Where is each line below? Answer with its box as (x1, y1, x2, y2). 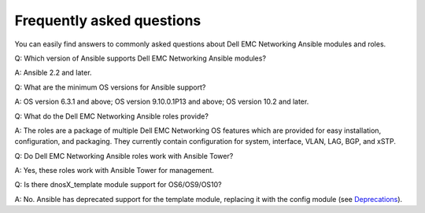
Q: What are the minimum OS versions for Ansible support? (14, 83, 206, 92)
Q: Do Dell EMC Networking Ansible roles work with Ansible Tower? (14, 151, 234, 160)
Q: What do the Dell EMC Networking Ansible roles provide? (14, 111, 209, 121)
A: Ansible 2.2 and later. (14, 68, 92, 78)
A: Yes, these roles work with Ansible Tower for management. (14, 166, 214, 175)
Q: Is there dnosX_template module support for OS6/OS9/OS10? (14, 180, 222, 189)
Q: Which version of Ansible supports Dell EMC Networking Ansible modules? (14, 53, 267, 63)
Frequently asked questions (14, 12, 201, 29)
